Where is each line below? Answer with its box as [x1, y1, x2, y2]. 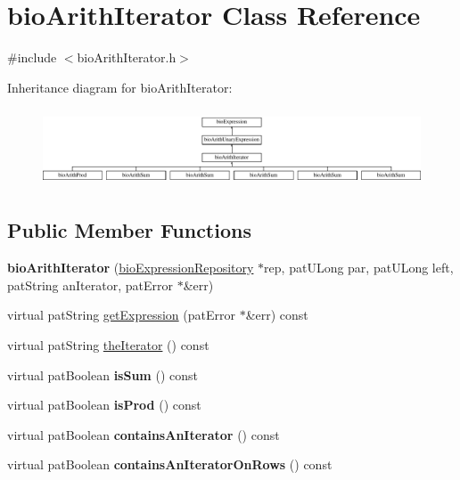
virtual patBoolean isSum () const [7, 365, 198, 384]
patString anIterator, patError [7, 275, 173, 294]
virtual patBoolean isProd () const [7, 395, 201, 414]
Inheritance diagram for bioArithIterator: [7, 77, 233, 96]
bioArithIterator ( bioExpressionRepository [7, 258, 254, 277]
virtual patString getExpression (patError [7, 305, 235, 324]
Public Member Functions [7, 216, 251, 244]
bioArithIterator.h [77, 48, 177, 67]
